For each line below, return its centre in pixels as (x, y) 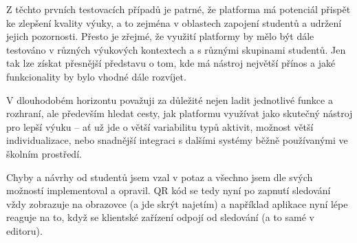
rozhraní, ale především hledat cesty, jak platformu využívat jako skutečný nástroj (180, 113)
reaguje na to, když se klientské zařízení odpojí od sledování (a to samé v (160, 217)
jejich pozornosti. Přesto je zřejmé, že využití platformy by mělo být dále (160, 36)
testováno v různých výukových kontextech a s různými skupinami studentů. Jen (176, 49)
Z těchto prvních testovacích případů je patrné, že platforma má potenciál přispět (178, 9)
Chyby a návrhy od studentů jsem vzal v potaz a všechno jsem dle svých (160, 177)
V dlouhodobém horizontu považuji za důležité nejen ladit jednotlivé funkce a (170, 99)
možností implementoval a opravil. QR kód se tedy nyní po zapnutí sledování (169, 190)
